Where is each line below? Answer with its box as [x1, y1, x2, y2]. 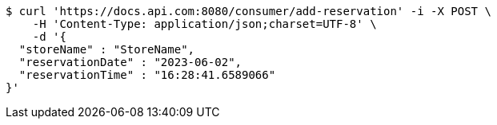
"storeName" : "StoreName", [18, 43, 195, 56]
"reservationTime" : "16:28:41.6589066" [18, 68, 276, 81]
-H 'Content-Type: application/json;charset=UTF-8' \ [32, 18, 377, 30]
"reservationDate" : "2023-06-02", [18, 56, 242, 68]
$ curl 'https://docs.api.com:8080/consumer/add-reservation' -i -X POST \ [6, 5, 491, 18]
